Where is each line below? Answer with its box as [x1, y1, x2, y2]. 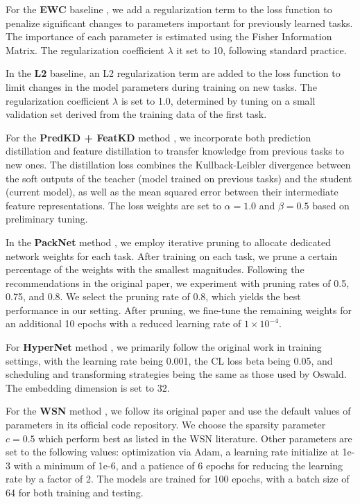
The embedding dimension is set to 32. [6, 380, 170, 394]
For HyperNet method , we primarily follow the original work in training [6, 340, 322, 354]
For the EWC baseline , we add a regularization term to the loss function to [6, 2, 332, 16]
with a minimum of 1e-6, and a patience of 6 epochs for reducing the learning [13, 458, 343, 472]
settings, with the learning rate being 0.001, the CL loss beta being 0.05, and [6, 353, 333, 367]
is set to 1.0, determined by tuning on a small [121, 93, 316, 107]
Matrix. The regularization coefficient [6, 42, 164, 57]
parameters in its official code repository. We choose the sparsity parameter [6, 417, 326, 432]
